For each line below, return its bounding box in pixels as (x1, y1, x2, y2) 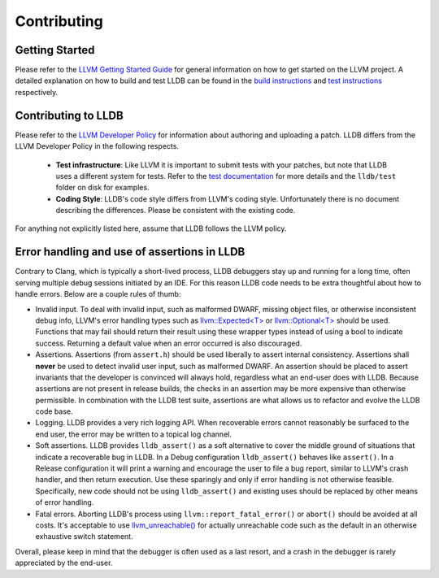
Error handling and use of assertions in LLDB (15, 245, 246, 259)
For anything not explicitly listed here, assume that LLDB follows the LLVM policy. (15, 224, 287, 233)
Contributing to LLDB (15, 108, 124, 122)
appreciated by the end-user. (15, 558, 113, 568)
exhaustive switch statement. (35, 532, 133, 541)
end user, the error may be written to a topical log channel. (35, 429, 232, 439)
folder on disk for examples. (55, 183, 150, 193)
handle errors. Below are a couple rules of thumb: (15, 289, 181, 299)
